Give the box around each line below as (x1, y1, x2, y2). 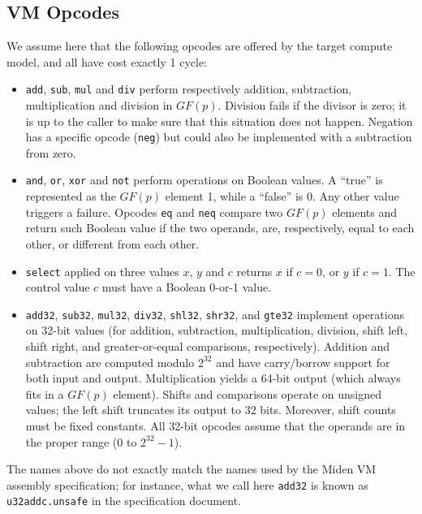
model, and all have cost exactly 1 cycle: (6, 53, 207, 70)
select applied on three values (25, 262, 179, 279)
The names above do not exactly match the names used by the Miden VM (6, 460, 377, 477)
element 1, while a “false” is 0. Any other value (165, 188, 399, 205)
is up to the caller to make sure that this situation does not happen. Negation (25, 112, 413, 129)
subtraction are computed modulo (25, 353, 195, 370)
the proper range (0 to (25, 433, 137, 450)
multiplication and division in (25, 97, 173, 114)
